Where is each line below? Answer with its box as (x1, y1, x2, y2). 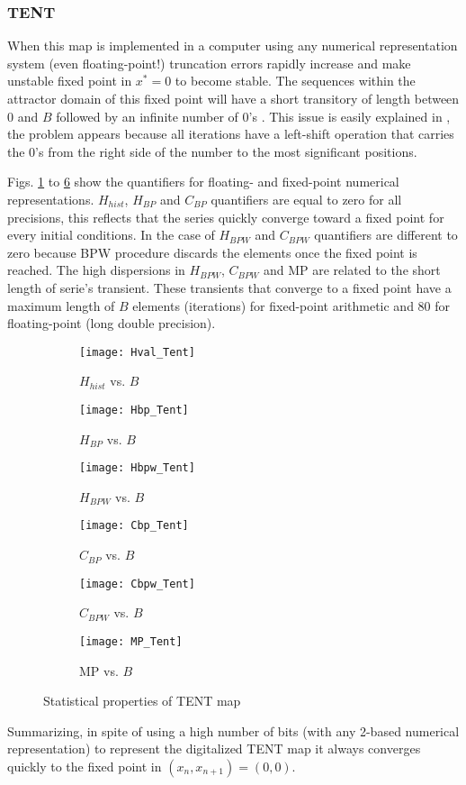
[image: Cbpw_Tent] (79, 577, 195, 590)
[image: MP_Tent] (79, 634, 183, 648)
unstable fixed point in (7, 71, 132, 90)
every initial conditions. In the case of (7, 225, 215, 244)
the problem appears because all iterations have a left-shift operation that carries (7, 124, 454, 143)
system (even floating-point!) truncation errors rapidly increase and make (7, 53, 411, 72)
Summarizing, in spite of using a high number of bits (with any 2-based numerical (7, 721, 460, 740)
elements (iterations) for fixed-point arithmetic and (132, 296, 414, 315)
